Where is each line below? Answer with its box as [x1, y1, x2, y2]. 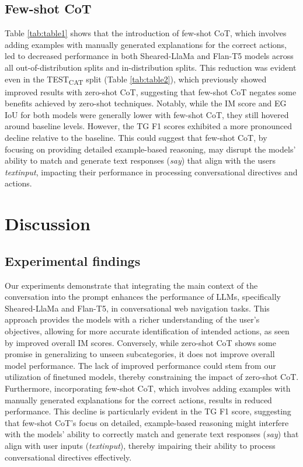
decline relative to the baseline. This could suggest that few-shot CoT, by [5, 132, 267, 144]
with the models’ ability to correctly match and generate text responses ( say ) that [5, 428, 299, 440]
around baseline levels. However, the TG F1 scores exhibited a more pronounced [5, 120, 292, 132]
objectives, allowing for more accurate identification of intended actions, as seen [5, 325, 290, 337]
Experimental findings [5, 251, 141, 269]
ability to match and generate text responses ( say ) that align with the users [5, 154, 276, 167]
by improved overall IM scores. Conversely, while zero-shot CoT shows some [5, 336, 276, 348]
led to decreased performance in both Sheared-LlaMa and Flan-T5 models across [5, 50, 294, 62]
